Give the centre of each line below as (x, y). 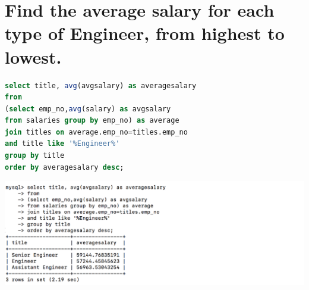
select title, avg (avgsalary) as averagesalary (101, 85)
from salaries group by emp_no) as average (92, 121)
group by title (35, 156)
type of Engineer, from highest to (145, 33)
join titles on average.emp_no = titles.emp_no (96, 132)
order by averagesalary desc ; (64, 167)
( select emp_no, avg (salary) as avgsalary (88, 109)
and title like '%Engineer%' (62, 144)
